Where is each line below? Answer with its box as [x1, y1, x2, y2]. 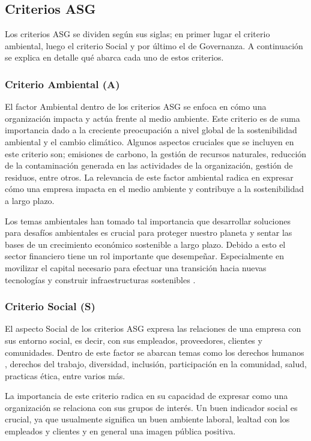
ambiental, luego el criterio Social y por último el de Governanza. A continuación [5, 39, 303, 52]
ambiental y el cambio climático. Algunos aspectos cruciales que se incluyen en [5, 135, 294, 148]
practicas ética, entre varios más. [5, 369, 125, 382]
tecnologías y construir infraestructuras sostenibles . [5, 273, 196, 286]
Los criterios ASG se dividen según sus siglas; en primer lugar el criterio [5, 28, 270, 40]
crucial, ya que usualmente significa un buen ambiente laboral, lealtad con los [5, 413, 290, 425]
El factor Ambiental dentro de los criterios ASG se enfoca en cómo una [5, 100, 267, 113]
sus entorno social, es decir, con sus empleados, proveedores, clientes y [5, 334, 262, 346]
